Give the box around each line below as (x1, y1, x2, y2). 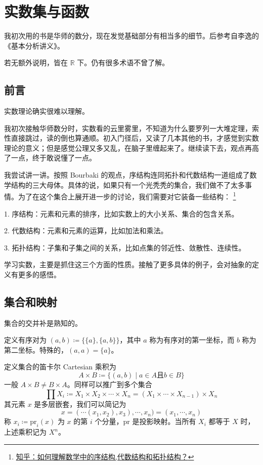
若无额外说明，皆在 (4, 57, 68, 68)
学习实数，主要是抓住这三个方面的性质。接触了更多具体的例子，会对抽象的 (4, 259, 252, 270)
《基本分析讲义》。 (4, 40, 64, 51)
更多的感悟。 (18, 269, 61, 279)
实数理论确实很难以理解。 (4, 106, 89, 116)
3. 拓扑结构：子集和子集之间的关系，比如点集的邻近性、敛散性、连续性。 (4, 242, 246, 252)
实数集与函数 (4, 1, 90, 22)
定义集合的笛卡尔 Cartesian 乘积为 (4, 361, 116, 372)
